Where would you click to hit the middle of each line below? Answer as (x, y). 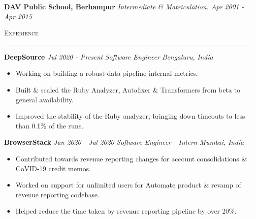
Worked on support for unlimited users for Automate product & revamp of (128, 185)
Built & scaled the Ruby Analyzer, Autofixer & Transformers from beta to (128, 89)
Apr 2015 (18, 16)
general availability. (45, 99)
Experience (21, 33)
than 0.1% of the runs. (49, 125)
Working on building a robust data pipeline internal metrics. (107, 73)
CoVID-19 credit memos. (53, 168)
